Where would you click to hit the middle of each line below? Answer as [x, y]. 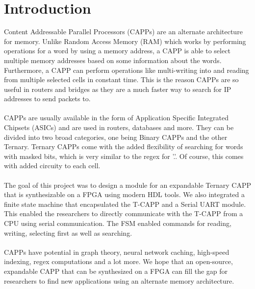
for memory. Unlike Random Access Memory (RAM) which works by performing [125, 41]
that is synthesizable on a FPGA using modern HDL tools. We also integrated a [125, 194]
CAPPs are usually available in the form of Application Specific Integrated [116, 118]
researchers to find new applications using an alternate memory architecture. [119, 280]
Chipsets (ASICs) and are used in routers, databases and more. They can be [119, 127]
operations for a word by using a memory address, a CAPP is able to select [117, 51]
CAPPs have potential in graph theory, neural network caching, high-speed [117, 252]
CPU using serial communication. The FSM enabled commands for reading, [118, 223]
